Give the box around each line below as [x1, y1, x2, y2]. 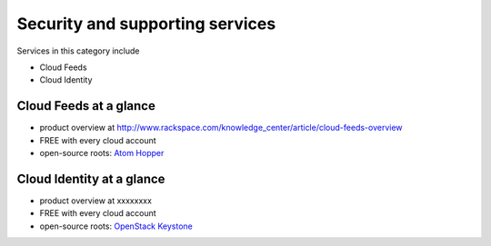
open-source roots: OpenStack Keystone [39, 221, 193, 231]
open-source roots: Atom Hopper [39, 148, 165, 159]
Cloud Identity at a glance [16, 171, 165, 186]
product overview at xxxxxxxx [39, 195, 152, 206]
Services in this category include [16, 45, 140, 56]
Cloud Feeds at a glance [16, 98, 156, 113]
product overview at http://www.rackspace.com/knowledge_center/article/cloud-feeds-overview [39, 123, 404, 133]
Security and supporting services [16, 14, 276, 34]
